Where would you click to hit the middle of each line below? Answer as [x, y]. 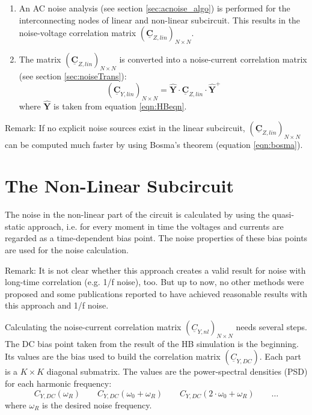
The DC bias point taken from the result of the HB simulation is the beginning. [152, 343]
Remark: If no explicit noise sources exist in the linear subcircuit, [125, 127]
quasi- [283, 214]
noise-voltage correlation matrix [78, 33]
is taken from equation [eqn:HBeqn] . [120, 106]
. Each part [280, 356]
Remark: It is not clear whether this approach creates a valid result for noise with [155, 270]
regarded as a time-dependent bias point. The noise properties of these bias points [156, 238]
